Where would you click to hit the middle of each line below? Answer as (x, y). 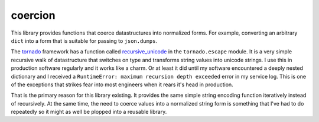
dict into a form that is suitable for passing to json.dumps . (84, 40)
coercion (33, 15)
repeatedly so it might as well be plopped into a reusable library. (89, 112)
